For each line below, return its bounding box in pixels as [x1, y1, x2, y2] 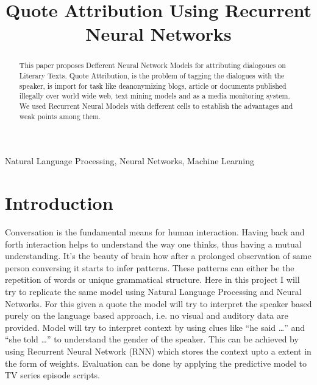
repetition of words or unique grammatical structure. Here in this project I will [5, 273, 300, 286]
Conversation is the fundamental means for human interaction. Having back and [5, 226, 305, 238]
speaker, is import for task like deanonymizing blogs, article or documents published [19, 80, 287, 91]
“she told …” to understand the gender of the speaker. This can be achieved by [5, 333, 299, 345]
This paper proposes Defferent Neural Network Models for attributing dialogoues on [19, 60, 286, 71]
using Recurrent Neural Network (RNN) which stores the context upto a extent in [5, 344, 312, 357]
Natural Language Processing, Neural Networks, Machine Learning [5, 154, 254, 167]
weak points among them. [19, 111, 101, 121]
